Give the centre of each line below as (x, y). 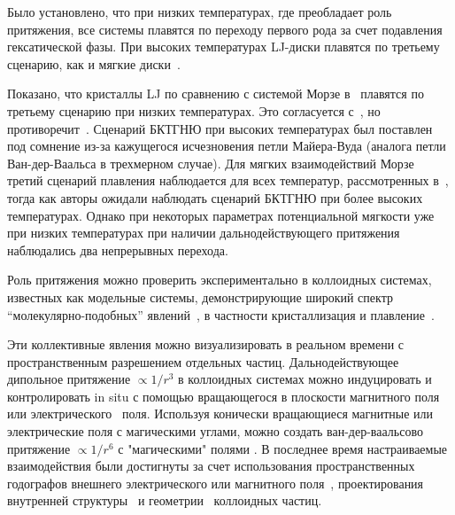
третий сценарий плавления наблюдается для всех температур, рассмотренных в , (228, 180)
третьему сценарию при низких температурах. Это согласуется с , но (194, 110)
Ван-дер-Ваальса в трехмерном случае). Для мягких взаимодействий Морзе (211, 163)
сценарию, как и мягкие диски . (94, 63)
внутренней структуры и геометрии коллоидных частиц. (165, 500)
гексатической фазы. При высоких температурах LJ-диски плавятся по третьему (224, 47)
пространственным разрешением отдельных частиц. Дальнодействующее (203, 361)
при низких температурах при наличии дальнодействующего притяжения (204, 233)
